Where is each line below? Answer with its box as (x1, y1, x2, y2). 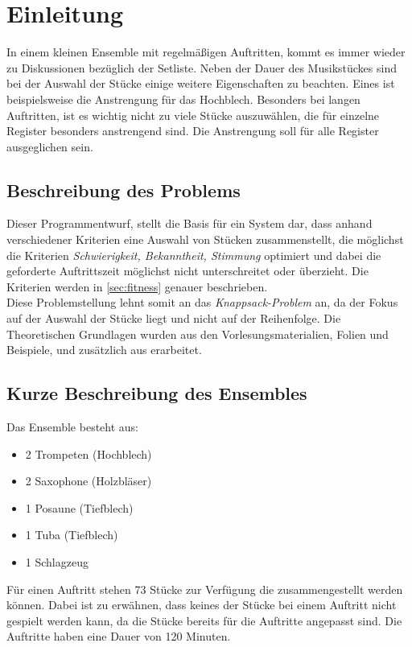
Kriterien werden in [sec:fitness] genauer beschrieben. (6, 278, 268, 295)
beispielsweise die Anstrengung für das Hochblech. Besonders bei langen (6, 90, 360, 107)
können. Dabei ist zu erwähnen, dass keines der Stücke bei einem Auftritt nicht (6, 596, 397, 613)
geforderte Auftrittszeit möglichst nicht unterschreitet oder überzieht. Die (6, 262, 369, 279)
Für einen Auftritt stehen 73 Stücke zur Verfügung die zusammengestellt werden (6, 580, 403, 597)
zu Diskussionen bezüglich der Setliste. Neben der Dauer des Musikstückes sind (6, 59, 397, 76)
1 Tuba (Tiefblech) (25, 526, 118, 543)
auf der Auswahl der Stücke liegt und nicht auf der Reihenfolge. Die (6, 310, 341, 327)
